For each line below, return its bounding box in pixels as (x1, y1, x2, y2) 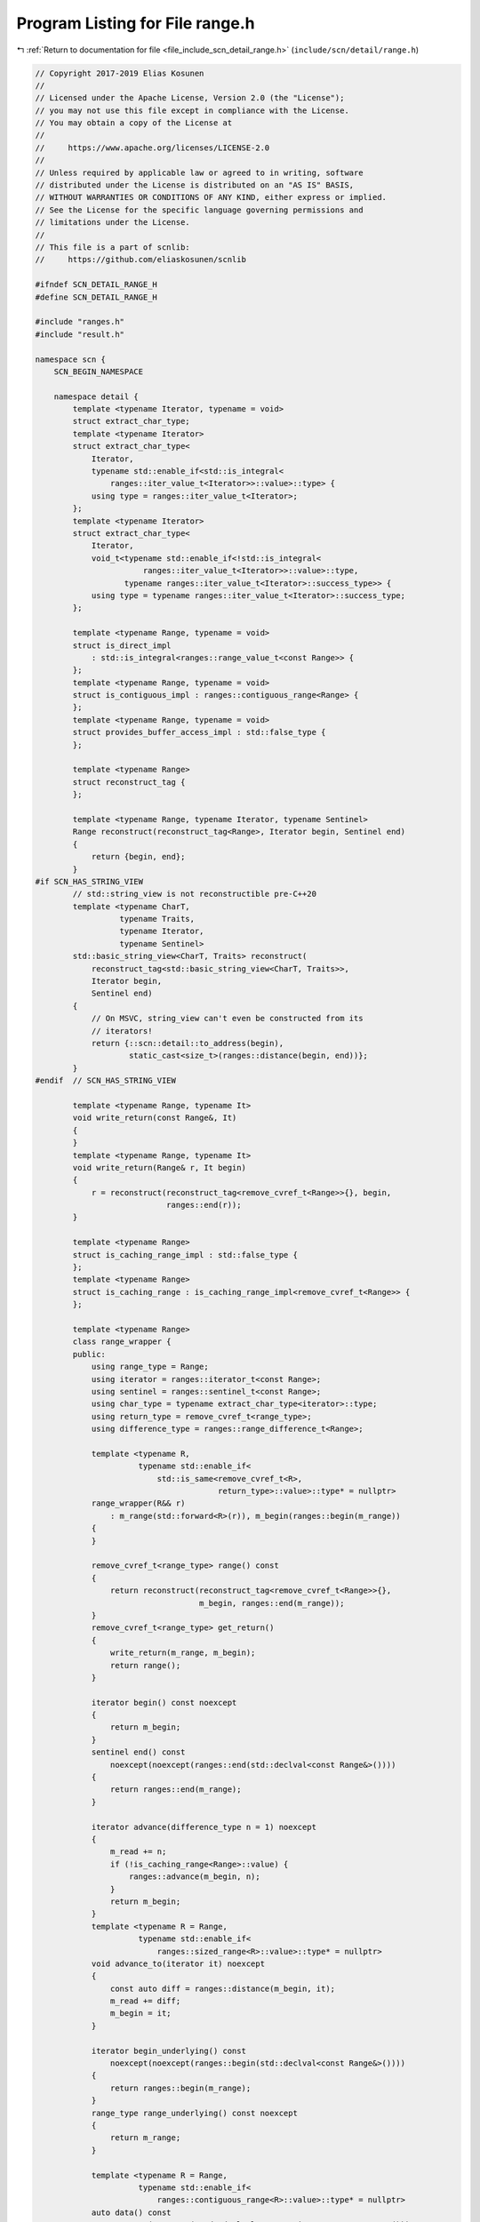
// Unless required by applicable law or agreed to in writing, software (35, 167, 364, 178)
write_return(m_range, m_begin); (109, 1648, 256, 1658)
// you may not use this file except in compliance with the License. (35, 105, 350, 116)
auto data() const (91, 2207, 172, 2218)
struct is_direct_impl (72, 640, 172, 651)
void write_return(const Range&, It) (72, 1113, 237, 1123)
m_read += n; (109, 1847, 167, 1857)
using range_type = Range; (91, 1362, 209, 1372)
